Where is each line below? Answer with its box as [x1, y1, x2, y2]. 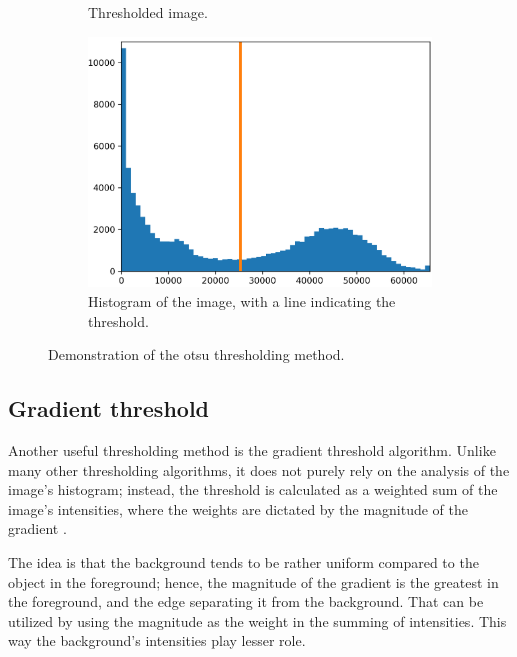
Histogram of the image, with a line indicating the [88, 291, 396, 312]
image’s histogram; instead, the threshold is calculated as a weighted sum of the [8, 479, 498, 500]
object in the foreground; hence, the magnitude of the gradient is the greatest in [8, 571, 499, 592]
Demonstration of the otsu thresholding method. [48, 344, 345, 365]
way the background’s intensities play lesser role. [8, 630, 306, 651]
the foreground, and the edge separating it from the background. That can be [8, 591, 484, 612]
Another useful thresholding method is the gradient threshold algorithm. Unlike [8, 440, 496, 461]
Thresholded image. [88, 2, 208, 22]
